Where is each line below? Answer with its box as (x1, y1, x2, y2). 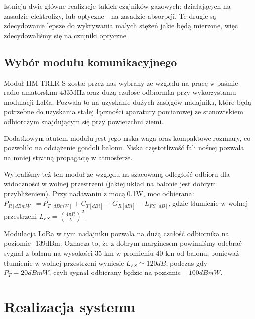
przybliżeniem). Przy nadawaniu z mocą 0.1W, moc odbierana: (4, 188, 194, 198)
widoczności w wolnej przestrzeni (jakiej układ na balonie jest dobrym (4, 178, 216, 188)
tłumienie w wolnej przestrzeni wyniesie (4, 257, 124, 268)
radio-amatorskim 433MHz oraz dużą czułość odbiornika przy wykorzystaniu (4, 87, 236, 97)
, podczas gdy (166, 257, 208, 268)
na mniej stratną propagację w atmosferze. (4, 152, 133, 162)
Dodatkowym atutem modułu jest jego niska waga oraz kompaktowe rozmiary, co (4, 133, 251, 143)
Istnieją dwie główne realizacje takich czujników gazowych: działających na (4, 1, 231, 11)
